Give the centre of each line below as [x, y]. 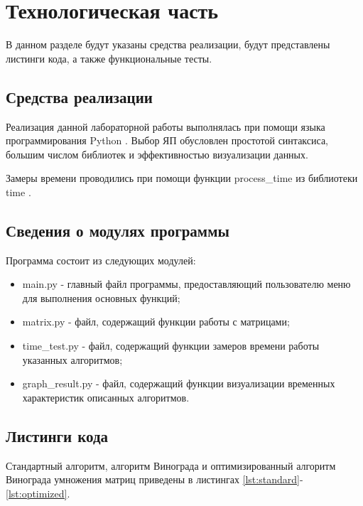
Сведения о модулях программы [118, 230]
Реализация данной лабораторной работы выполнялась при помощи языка [166, 126]
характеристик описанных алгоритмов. [106, 397]
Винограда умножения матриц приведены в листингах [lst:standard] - [155, 479]
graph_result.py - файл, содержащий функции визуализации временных [179, 383]
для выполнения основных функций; [101, 297]
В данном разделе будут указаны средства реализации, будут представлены [168, 44]
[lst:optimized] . [38, 493]
